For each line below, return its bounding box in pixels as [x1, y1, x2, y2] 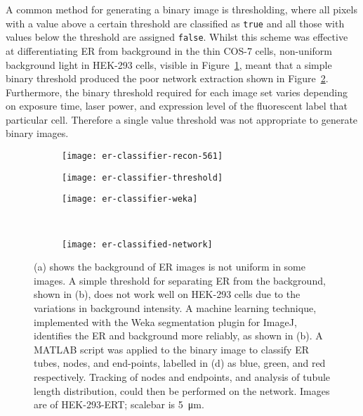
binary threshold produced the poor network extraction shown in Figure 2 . [6, 71, 329, 86]
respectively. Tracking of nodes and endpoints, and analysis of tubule [34, 370, 331, 384]
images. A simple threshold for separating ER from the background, [34, 273, 326, 287]
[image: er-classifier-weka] [62, 194, 198, 204]
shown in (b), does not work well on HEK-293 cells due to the [34, 287, 301, 301]
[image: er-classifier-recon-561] [62, 151, 223, 162]
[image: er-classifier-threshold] [62, 172, 223, 183]
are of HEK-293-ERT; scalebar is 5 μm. [34, 397, 204, 412]
